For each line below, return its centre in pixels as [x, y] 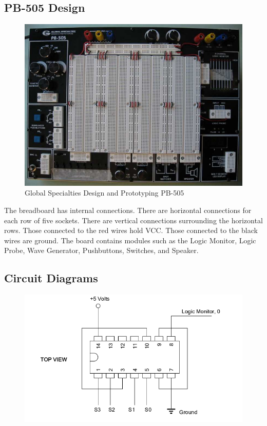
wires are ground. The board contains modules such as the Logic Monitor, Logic [130, 240]
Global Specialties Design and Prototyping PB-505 [104, 193]
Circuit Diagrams [51, 278]
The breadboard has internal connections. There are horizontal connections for [128, 210]
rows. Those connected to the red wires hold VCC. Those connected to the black [131, 230]
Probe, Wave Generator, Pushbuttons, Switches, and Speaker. [101, 250]
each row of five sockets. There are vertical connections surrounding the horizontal [133, 220]
